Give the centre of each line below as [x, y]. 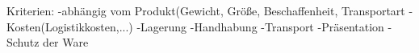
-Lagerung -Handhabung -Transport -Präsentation [260, 26]
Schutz [23, 42]
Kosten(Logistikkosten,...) [70, 26]
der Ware [66, 42]
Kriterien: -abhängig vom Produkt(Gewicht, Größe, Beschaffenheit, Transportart [206, 10]
